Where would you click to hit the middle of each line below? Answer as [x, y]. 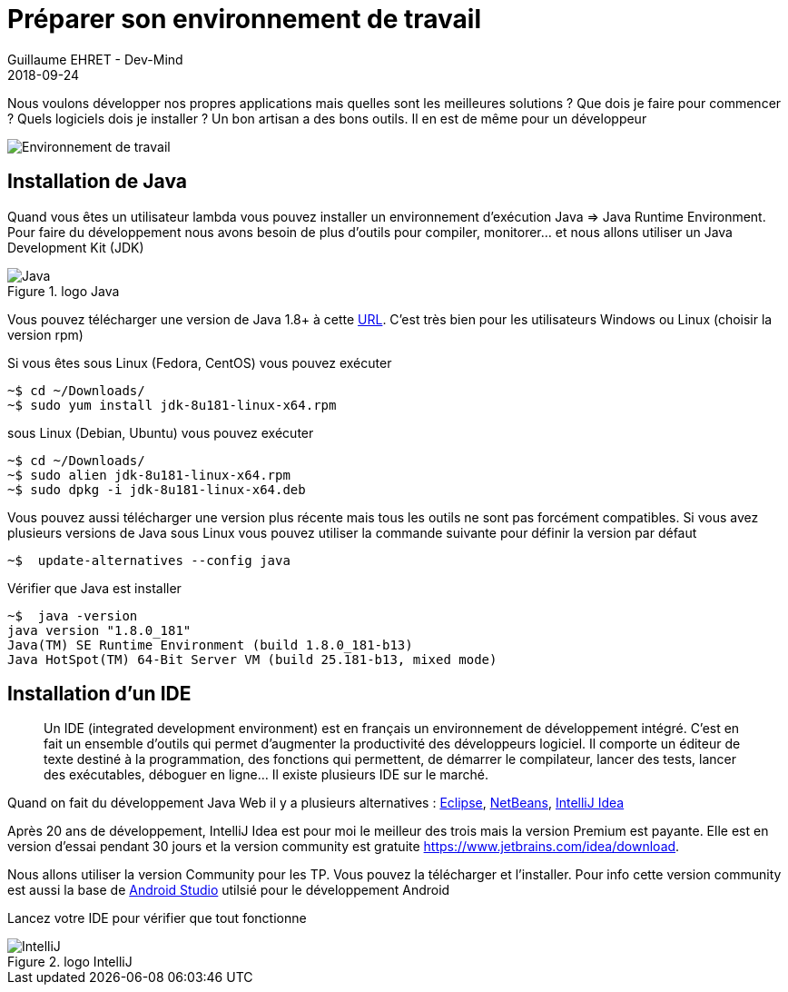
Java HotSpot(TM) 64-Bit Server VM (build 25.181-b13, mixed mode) [252, 659]
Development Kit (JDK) [76, 247]
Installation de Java [98, 182]
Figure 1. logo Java [64, 291]
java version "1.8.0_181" [99, 630]
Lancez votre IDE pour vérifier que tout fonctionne [157, 918]
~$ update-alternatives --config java [149, 560]
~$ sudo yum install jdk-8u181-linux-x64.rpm [172, 405]
